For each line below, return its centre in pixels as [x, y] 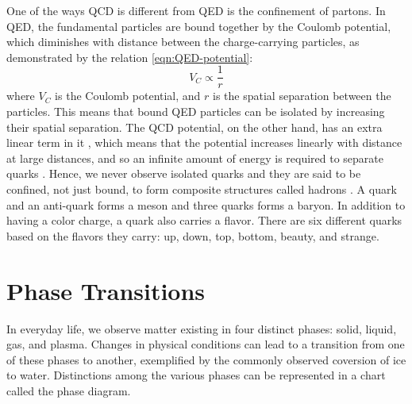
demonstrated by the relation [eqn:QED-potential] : [130, 57]
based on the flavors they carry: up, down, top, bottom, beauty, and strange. [193, 235]
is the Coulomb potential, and [128, 96]
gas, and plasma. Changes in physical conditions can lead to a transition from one [206, 344]
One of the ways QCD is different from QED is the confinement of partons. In [196, 10]
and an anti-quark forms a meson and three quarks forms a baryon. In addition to [206, 204]
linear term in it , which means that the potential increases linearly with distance [204, 142]
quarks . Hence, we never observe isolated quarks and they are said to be [184, 173]
